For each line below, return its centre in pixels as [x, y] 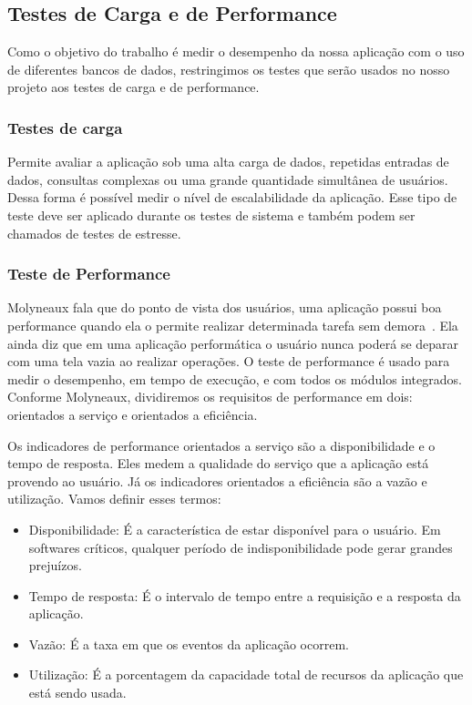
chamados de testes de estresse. [94, 233]
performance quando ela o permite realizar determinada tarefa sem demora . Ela [233, 325]
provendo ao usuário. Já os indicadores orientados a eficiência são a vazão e [217, 480]
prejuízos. [55, 565]
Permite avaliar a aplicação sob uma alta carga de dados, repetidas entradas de [228, 162]
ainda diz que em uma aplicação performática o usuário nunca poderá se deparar [233, 343]
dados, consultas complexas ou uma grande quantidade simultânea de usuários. [228, 179]
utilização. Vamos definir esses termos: [114, 499]
